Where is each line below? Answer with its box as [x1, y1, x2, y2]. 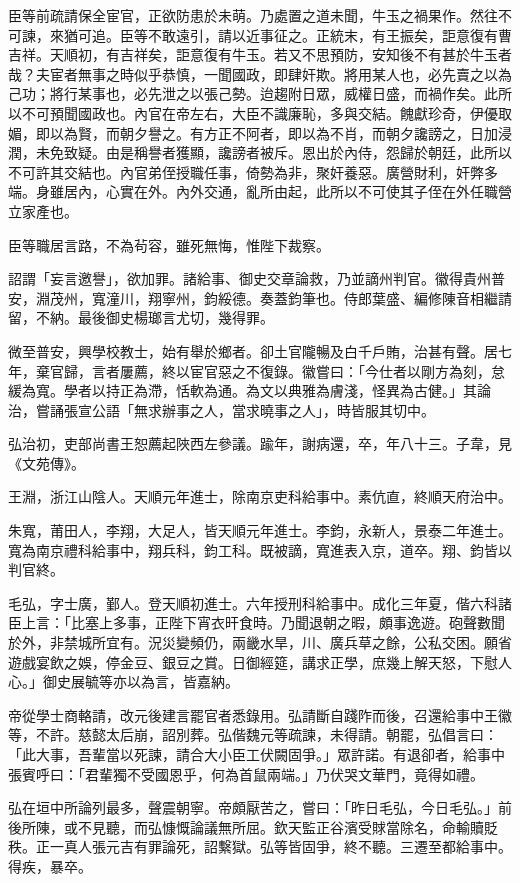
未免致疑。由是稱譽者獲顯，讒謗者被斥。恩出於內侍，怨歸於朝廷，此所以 [35, 142, 512, 163]
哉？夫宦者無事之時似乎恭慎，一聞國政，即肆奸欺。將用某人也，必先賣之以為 [8, 63, 512, 84]
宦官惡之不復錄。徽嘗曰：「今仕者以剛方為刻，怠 [189, 360, 505, 381]
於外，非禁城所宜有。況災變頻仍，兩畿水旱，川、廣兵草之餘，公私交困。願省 [8, 632, 512, 653]
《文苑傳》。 [8, 452, 85, 473]
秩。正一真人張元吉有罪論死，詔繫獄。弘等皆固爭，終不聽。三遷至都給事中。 [8, 836, 512, 857]
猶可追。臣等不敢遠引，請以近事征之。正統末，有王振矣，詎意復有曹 [63, 24, 512, 45]
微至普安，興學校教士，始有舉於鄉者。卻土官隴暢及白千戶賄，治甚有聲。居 [8, 340, 498, 361]
